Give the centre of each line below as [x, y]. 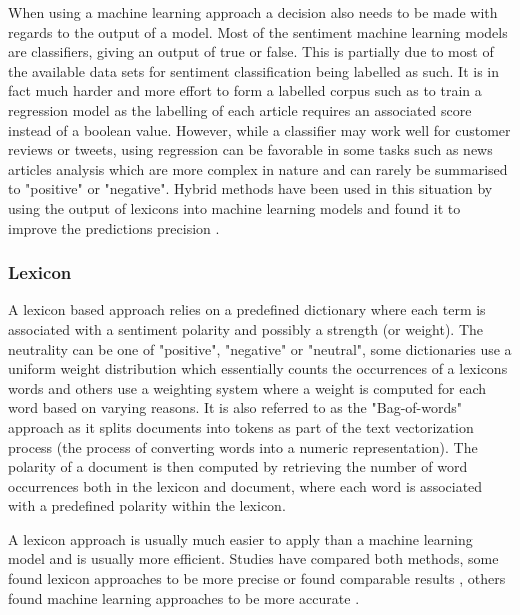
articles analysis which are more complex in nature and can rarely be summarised [258, 168]
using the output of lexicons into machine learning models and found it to [234, 207]
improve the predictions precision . [114, 227]
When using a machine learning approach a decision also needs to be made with [253, 12]
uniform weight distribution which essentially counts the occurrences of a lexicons [258, 368]
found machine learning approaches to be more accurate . [184, 597]
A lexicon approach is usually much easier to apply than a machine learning [240, 538]
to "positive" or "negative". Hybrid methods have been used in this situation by [250, 188]
